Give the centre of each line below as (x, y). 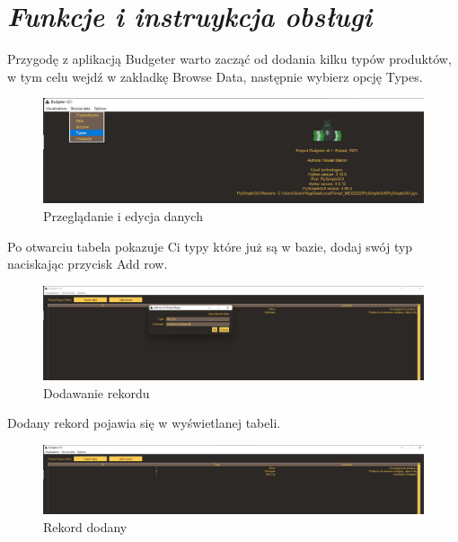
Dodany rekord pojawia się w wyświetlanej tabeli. (144, 423)
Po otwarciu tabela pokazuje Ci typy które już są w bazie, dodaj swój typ (210, 246)
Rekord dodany (85, 526)
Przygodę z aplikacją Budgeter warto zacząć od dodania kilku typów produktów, (229, 59)
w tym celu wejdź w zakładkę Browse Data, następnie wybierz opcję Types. (215, 76)
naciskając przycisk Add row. (88, 264)
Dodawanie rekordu (97, 392)
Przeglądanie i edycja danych (123, 216)
